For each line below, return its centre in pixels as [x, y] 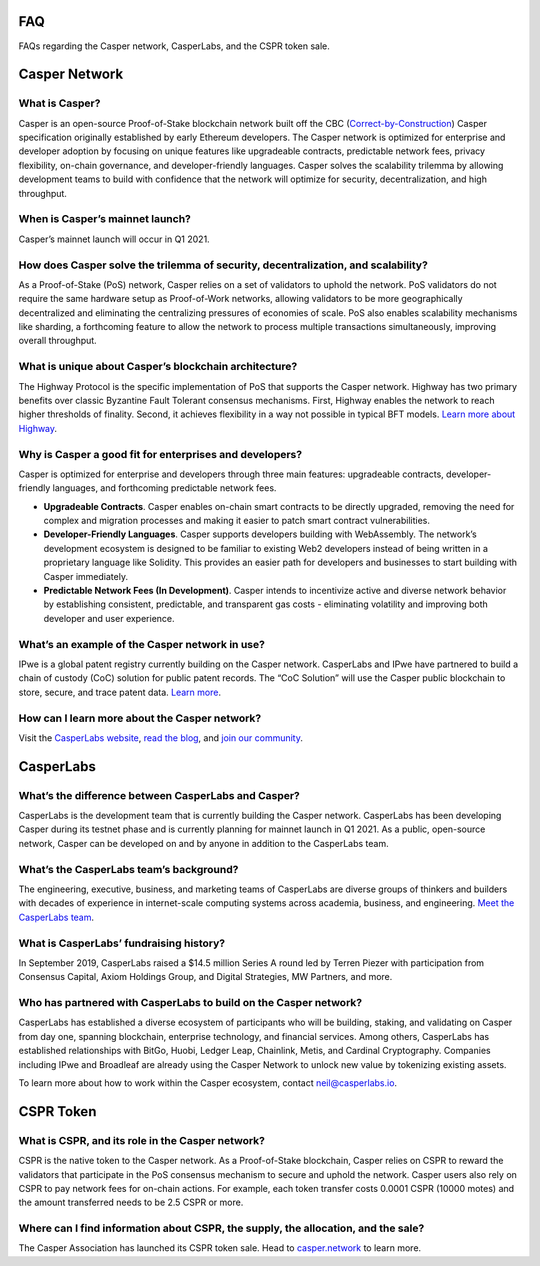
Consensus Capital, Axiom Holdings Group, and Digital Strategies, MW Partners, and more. [205, 977]
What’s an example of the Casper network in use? [141, 644]
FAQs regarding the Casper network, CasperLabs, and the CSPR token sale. [174, 46]
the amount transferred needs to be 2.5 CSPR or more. [131, 1202]
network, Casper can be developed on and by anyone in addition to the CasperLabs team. [203, 843]
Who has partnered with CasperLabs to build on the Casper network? [190, 1003]
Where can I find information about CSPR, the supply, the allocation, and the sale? [221, 1228]
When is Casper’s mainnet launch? [105, 219]
